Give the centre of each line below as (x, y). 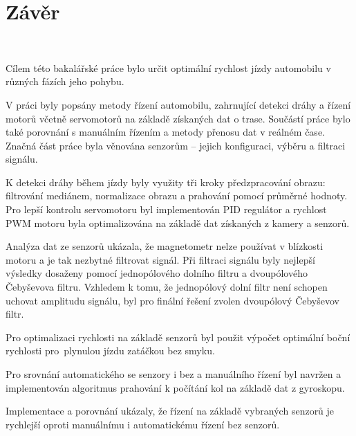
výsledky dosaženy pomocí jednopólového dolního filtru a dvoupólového (157, 273)
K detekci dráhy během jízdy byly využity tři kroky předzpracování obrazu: (166, 182)
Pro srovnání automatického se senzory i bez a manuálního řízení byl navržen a (174, 374)
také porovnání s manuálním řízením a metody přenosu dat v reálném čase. (165, 132)
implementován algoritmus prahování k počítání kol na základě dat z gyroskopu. (175, 387)
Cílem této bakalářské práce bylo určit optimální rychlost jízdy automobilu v (168, 67)
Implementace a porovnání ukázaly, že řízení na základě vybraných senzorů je (170, 411)
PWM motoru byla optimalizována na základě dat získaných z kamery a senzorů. (178, 222)
